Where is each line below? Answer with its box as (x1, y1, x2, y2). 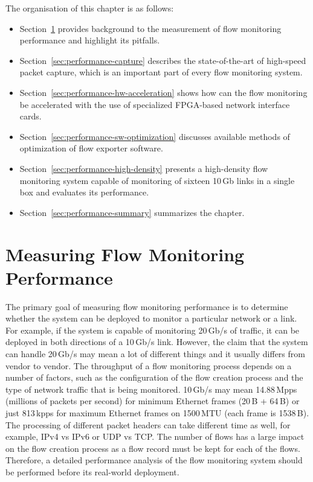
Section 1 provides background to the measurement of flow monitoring (19, 22, 282, 34)
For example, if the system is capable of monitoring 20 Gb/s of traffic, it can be (5, 323, 300, 336)
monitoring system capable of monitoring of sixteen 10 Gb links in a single (19, 174, 295, 186)
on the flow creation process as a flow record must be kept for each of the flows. (5, 442, 300, 454)
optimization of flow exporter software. (19, 142, 163, 154)
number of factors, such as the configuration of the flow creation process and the (5, 371, 303, 384)
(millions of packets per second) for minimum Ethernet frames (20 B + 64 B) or (5, 395, 300, 407)
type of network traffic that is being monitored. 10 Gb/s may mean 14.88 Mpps (5, 382, 297, 395)
